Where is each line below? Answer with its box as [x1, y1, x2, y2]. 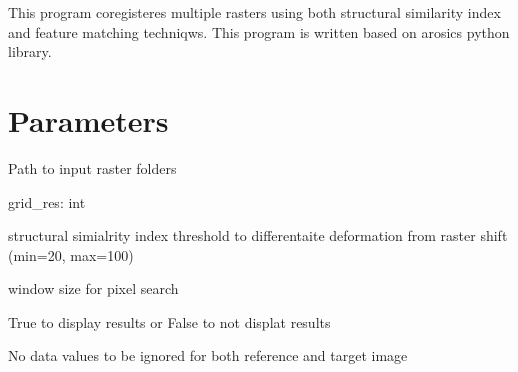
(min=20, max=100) [8, 244, 134, 265]
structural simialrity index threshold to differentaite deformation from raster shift [8, 225, 508, 246]
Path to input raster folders [8, 157, 177, 178]
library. [8, 41, 52, 62]
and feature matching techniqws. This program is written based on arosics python [8, 21, 510, 42]
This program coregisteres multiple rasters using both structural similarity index [8, 2, 501, 22]
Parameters [8, 99, 169, 140]
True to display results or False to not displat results [8, 311, 331, 332]
